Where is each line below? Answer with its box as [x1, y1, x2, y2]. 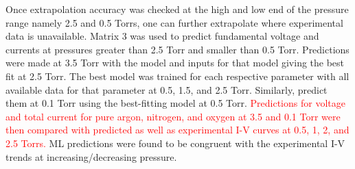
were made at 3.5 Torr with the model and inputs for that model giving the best [5, 55, 345, 70]
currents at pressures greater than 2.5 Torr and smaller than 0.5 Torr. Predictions [5, 42, 350, 56]
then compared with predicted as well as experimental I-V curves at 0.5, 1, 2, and [5, 122, 350, 137]
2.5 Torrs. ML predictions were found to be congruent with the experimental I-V [5, 135, 345, 150]
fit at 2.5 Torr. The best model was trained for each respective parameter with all [5, 68, 350, 83]
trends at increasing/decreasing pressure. [5, 149, 177, 164]
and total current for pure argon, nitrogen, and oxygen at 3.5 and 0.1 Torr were [5, 109, 341, 123]
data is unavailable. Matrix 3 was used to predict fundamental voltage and [5, 29, 319, 43]
